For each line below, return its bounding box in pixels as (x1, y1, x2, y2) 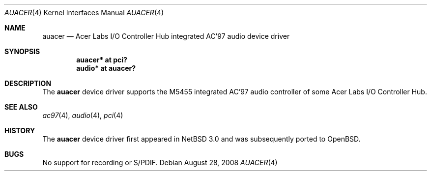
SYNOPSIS (4, 47, 40, 56)
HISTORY (4, 126, 35, 135)
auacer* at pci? (76, 56, 127, 64)
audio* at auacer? (76, 64, 136, 72)
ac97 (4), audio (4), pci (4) (42, 111, 123, 119)
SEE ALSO (4, 103, 38, 111)
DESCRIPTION (4, 79, 52, 87)
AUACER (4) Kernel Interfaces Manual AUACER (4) (4, 8, 164, 17)
